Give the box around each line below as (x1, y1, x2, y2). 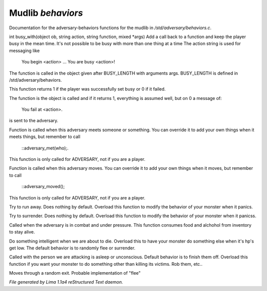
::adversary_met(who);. (21, 145, 69, 151)
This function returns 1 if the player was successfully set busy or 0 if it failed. (9, 86, 166, 92)
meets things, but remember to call (9, 134, 81, 140)
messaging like (9, 48, 40, 53)
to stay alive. (9, 229, 35, 235)
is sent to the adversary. (9, 118, 59, 124)
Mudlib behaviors (9, 7, 84, 18)
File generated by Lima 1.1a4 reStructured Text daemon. (9, 279, 123, 285)
